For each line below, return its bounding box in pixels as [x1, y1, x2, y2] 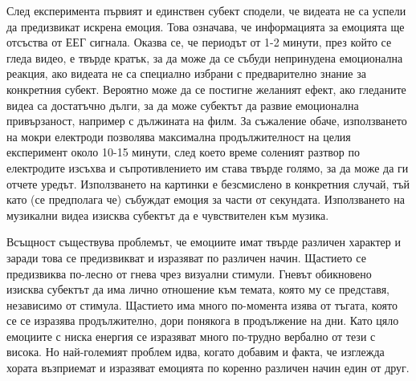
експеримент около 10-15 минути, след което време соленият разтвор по [6, 144, 360, 160]
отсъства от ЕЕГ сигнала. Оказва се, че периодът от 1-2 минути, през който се [6, 34, 392, 51]
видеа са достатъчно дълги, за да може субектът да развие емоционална [6, 96, 359, 113]
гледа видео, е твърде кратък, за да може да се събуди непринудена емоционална [6, 49, 403, 66]
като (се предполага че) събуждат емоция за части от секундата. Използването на [6, 191, 405, 208]
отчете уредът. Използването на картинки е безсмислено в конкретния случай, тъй [6, 175, 410, 192]
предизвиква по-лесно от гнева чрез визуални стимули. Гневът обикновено [6, 265, 372, 282]
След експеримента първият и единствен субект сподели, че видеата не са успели [6, 2, 406, 18]
